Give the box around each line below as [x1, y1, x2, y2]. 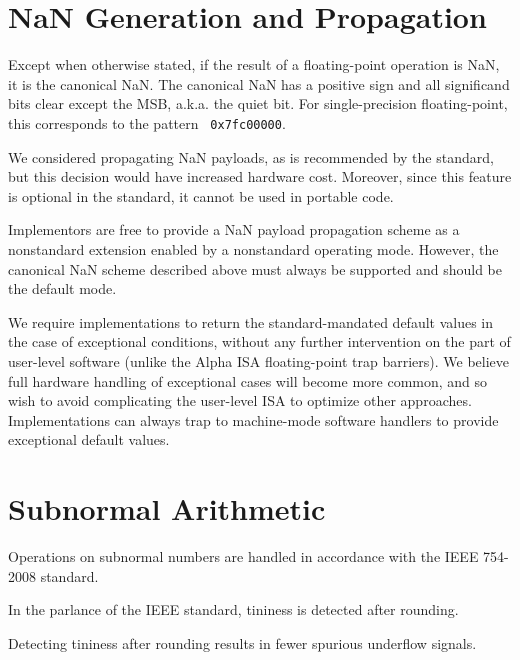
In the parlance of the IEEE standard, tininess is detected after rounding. [8, 599, 459, 620]
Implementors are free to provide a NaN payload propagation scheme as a [8, 219, 460, 240]
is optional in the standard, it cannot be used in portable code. [8, 185, 394, 206]
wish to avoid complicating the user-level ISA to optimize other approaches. [8, 390, 472, 411]
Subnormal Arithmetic [8, 488, 326, 529]
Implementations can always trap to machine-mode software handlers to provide [8, 409, 499, 430]
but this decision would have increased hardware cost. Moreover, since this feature [8, 166, 512, 187]
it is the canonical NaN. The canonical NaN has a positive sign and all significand [8, 73, 510, 94]
